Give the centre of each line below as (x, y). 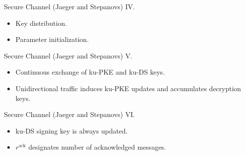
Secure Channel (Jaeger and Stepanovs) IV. (70, 6)
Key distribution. (41, 23)
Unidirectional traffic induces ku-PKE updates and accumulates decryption (128, 88)
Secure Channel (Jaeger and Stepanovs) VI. (70, 114)
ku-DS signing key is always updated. (72, 130)
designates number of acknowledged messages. (97, 147)
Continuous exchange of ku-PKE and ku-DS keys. (90, 72)
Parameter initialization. (52, 39)
